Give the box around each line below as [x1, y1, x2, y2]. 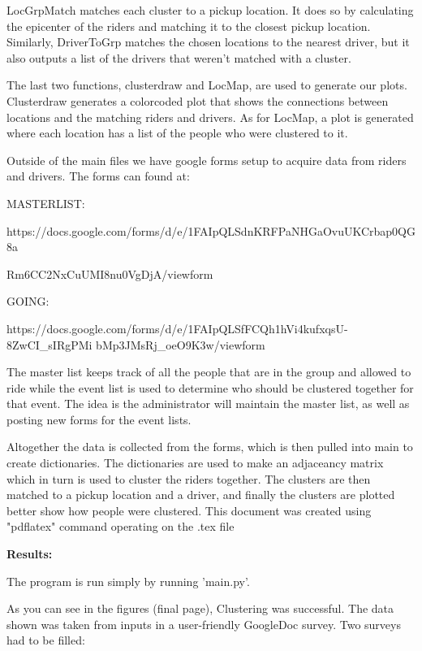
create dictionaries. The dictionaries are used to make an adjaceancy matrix [6, 454, 384, 471]
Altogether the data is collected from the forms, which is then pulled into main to [6, 438, 413, 455]
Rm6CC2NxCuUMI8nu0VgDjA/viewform [6, 265, 213, 282]
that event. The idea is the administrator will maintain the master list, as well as [6, 395, 410, 412]
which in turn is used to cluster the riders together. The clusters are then [6, 470, 371, 487]
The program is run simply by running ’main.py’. [6, 572, 250, 589]
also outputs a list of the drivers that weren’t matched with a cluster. [6, 49, 351, 66]
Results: [6, 545, 53, 562]
